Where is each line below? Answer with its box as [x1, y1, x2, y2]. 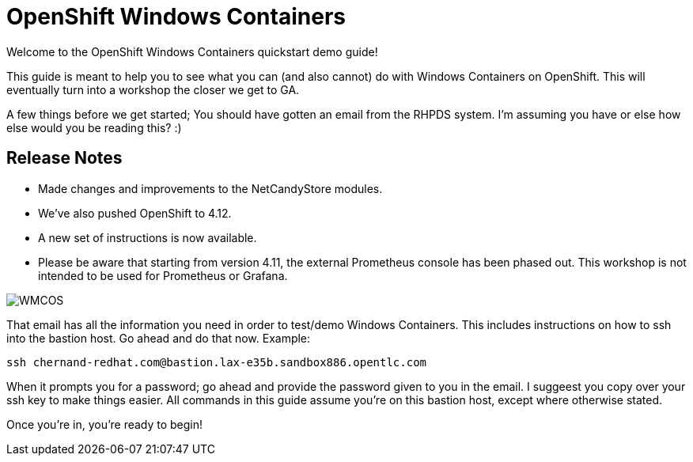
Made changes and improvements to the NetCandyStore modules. [38, 181, 383, 195]
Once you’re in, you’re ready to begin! [6, 417, 203, 431]
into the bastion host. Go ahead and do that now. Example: [6, 331, 311, 345]
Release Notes [6, 148, 123, 169]
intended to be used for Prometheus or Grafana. [38, 268, 288, 282]
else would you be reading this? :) [6, 120, 182, 134]
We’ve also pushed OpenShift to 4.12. [38, 206, 232, 220]
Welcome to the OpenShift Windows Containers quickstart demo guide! [6, 44, 378, 59]
